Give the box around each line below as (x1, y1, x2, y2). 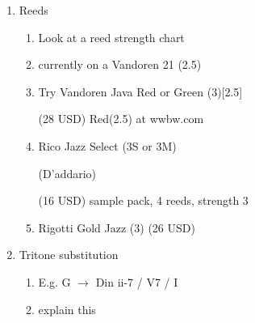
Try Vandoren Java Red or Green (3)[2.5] (38, 83, 243, 100)
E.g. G (38, 273, 71, 290)
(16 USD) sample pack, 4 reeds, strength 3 (38, 192, 249, 209)
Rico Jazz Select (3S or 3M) (38, 137, 177, 154)
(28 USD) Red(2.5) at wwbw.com (38, 110, 204, 127)
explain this (38, 300, 96, 317)
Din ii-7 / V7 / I (95, 273, 178, 290)
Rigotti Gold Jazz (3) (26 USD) (38, 219, 195, 236)
